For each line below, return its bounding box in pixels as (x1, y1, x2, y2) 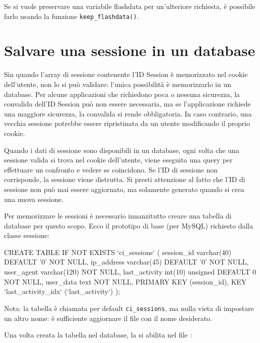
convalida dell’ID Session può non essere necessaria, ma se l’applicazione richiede (4, 98, 251, 109)
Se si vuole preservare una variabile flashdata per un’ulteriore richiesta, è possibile (4, 1, 255, 11)
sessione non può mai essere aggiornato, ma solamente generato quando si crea (4, 183, 244, 194)
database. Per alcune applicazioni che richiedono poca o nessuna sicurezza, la (4, 88, 240, 99)
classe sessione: (4, 230, 49, 240)
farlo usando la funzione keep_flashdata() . (4, 10, 139, 21)
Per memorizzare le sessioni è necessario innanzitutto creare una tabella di (4, 210, 231, 221)
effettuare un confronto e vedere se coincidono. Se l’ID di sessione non (4, 164, 218, 174)
